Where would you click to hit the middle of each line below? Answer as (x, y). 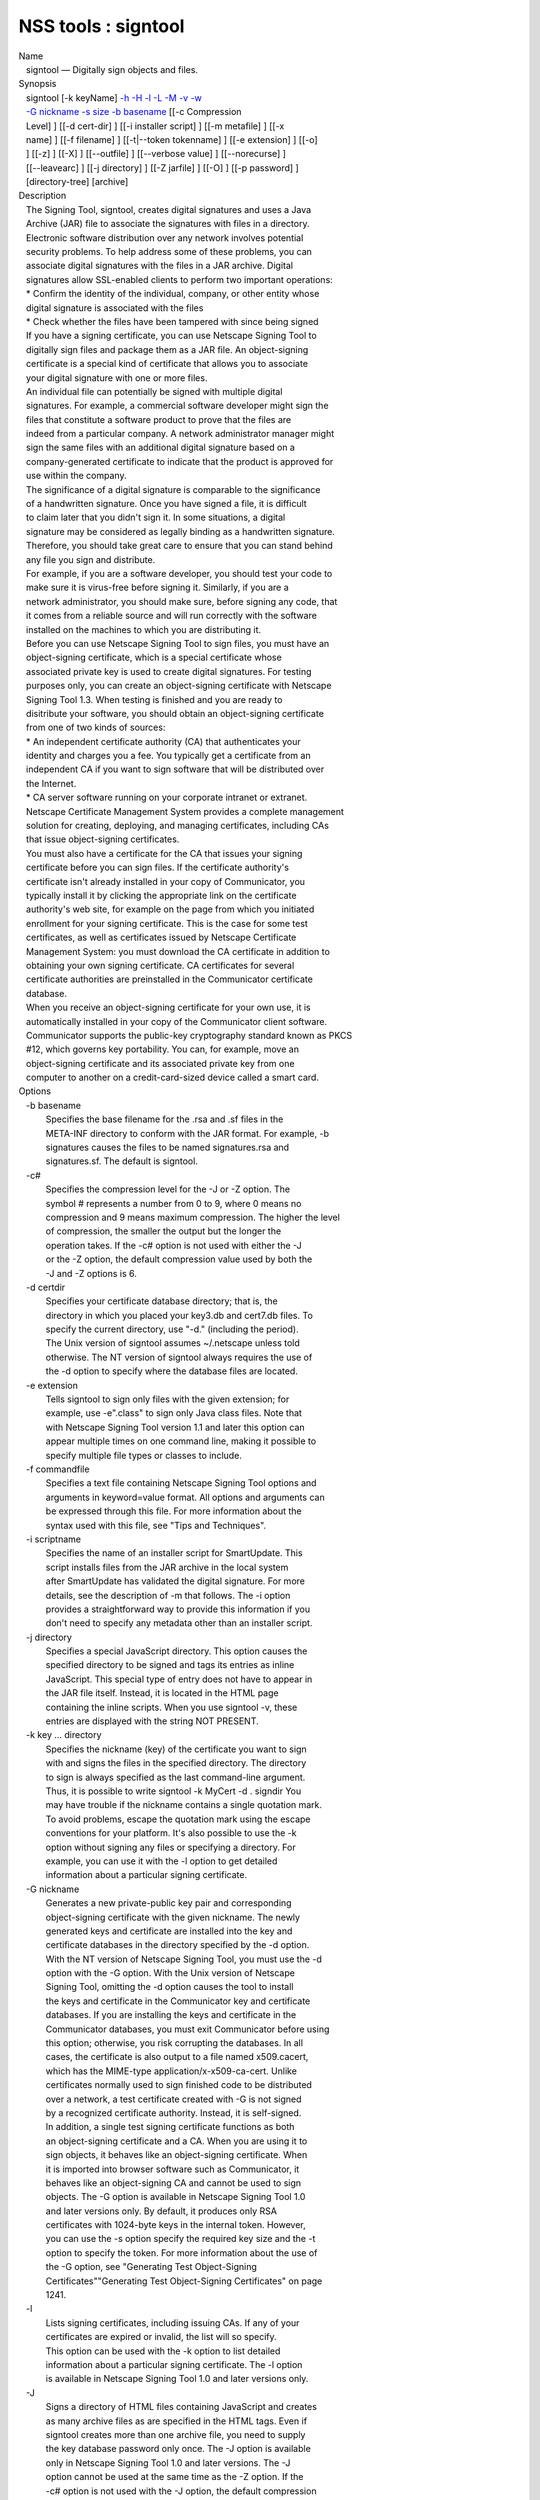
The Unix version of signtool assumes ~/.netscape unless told (172, 1343)
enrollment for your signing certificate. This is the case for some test (167, 923)
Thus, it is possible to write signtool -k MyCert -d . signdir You (173, 1791)
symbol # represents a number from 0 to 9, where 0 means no (173, 1203)
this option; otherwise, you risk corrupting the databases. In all (174, 2043)
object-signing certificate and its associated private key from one (160, 1063)
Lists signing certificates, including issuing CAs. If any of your (172, 2322)
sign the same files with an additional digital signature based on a (160, 447)
